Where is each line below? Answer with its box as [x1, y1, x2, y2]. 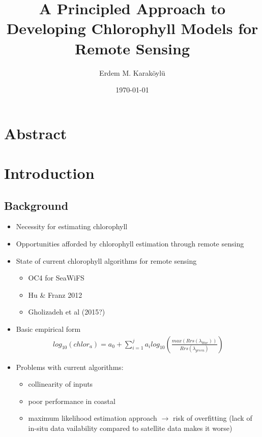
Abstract [4, 122, 67, 143]
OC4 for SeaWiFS [28, 272, 84, 283]
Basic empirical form [16, 324, 81, 334]
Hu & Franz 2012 [28, 289, 82, 300]
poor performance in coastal [28, 395, 115, 406]
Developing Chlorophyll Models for [6, 18, 258, 39]
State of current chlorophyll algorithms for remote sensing [16, 255, 197, 266]
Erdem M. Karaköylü [99, 67, 165, 78]
